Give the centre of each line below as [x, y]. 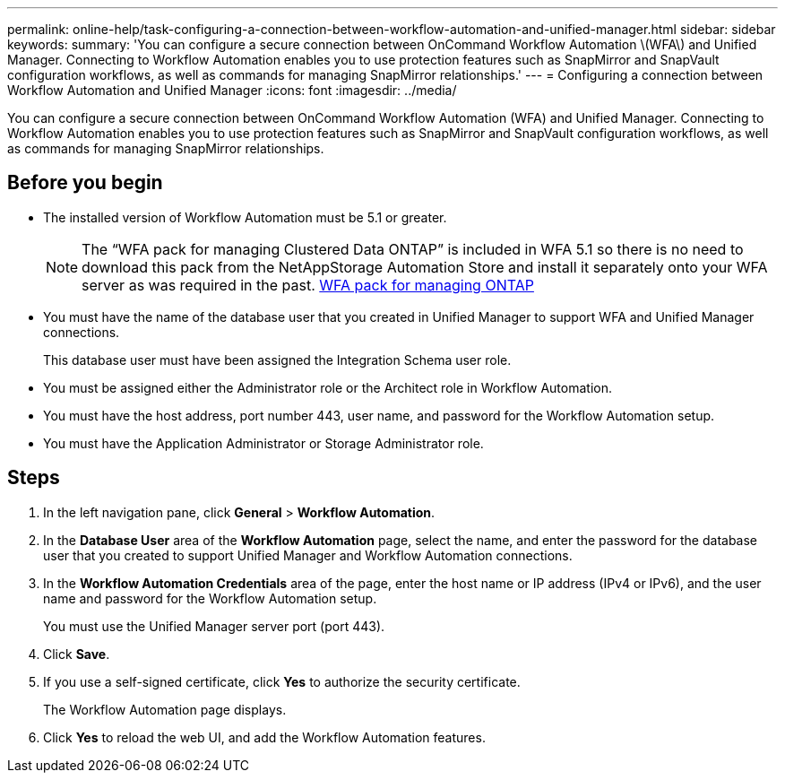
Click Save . [77, 654]
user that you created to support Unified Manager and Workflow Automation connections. [308, 555]
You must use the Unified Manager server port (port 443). [214, 626]
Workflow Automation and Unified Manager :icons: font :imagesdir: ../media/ [232, 90]
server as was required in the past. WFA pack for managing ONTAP [308, 285]
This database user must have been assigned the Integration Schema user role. [277, 360]
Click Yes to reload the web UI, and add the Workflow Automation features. [264, 737]
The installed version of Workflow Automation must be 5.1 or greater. [245, 217]
